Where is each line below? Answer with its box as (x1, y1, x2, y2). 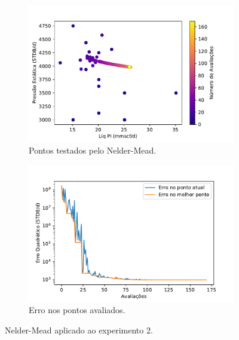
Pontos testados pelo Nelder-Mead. (29, 143, 157, 156)
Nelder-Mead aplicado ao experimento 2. (5, 324, 153, 336)
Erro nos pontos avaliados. (29, 304, 125, 316)
